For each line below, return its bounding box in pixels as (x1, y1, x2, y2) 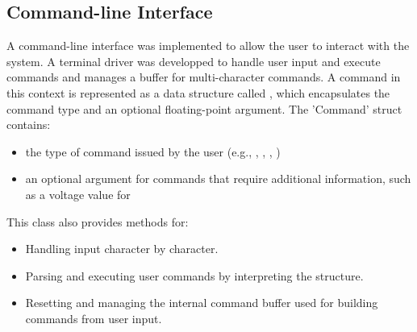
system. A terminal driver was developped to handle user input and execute (6, 52, 381, 69)
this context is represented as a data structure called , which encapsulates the (6, 84, 390, 101)
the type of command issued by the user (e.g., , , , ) (25, 143, 281, 160)
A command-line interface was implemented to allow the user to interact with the (6, 37, 410, 54)
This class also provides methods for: (6, 213, 189, 230)
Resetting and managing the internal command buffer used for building (25, 294, 378, 311)
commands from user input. (25, 309, 162, 326)
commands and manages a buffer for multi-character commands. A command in (6, 68, 401, 85)
